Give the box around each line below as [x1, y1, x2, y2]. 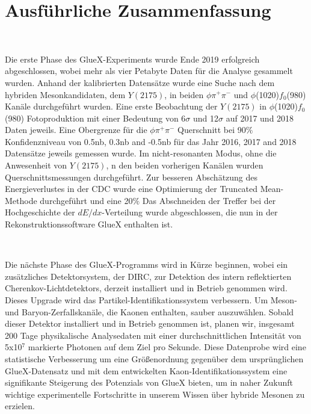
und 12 [193, 111, 219, 124]
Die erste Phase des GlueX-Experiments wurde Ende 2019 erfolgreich [5, 52, 260, 65]
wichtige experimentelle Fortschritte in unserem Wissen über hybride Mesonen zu [5, 388, 305, 400]
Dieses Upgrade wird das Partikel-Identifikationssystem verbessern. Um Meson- [5, 294, 297, 306]
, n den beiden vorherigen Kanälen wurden [106, 159, 263, 171]
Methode [5, 194, 37, 206]
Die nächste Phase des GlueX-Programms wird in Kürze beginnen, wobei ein [5, 258, 288, 271]
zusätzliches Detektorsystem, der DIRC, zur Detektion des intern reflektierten [5, 270, 292, 282]
